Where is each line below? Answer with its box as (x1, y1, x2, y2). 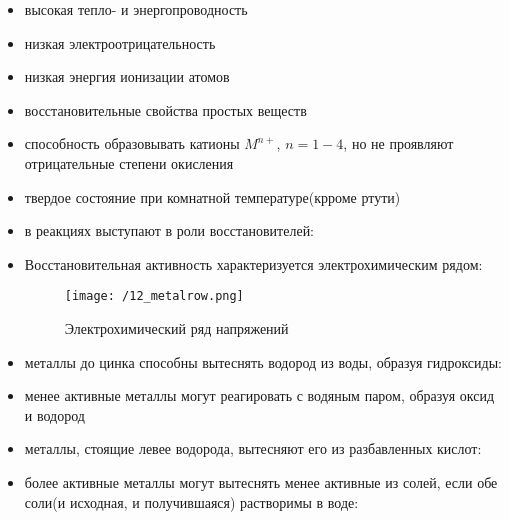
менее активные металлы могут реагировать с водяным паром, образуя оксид (24, 385, 495, 406)
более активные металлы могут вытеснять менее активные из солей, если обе (24, 471, 498, 492)
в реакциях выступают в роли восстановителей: (24, 220, 315, 241)
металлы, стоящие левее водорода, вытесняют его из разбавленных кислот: (24, 438, 482, 459)
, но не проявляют (343, 133, 454, 154)
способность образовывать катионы (24, 133, 240, 154)
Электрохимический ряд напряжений (64, 318, 289, 338)
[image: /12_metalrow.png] (64, 289, 244, 304)
